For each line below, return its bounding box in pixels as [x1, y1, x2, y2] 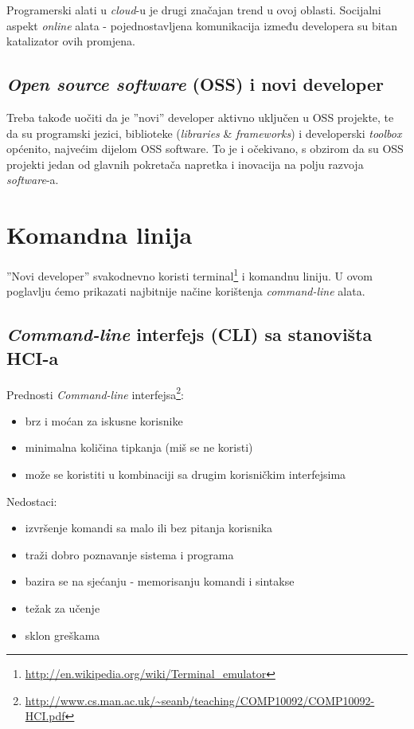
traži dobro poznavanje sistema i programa [25, 546, 234, 562]
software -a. [6, 171, 59, 188]
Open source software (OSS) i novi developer [6, 72, 384, 96]
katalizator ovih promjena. [6, 33, 135, 49]
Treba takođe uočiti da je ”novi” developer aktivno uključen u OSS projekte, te [6, 108, 394, 125]
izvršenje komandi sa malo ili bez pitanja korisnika [25, 519, 273, 536]
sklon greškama [25, 626, 100, 643]
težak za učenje [25, 599, 100, 616]
